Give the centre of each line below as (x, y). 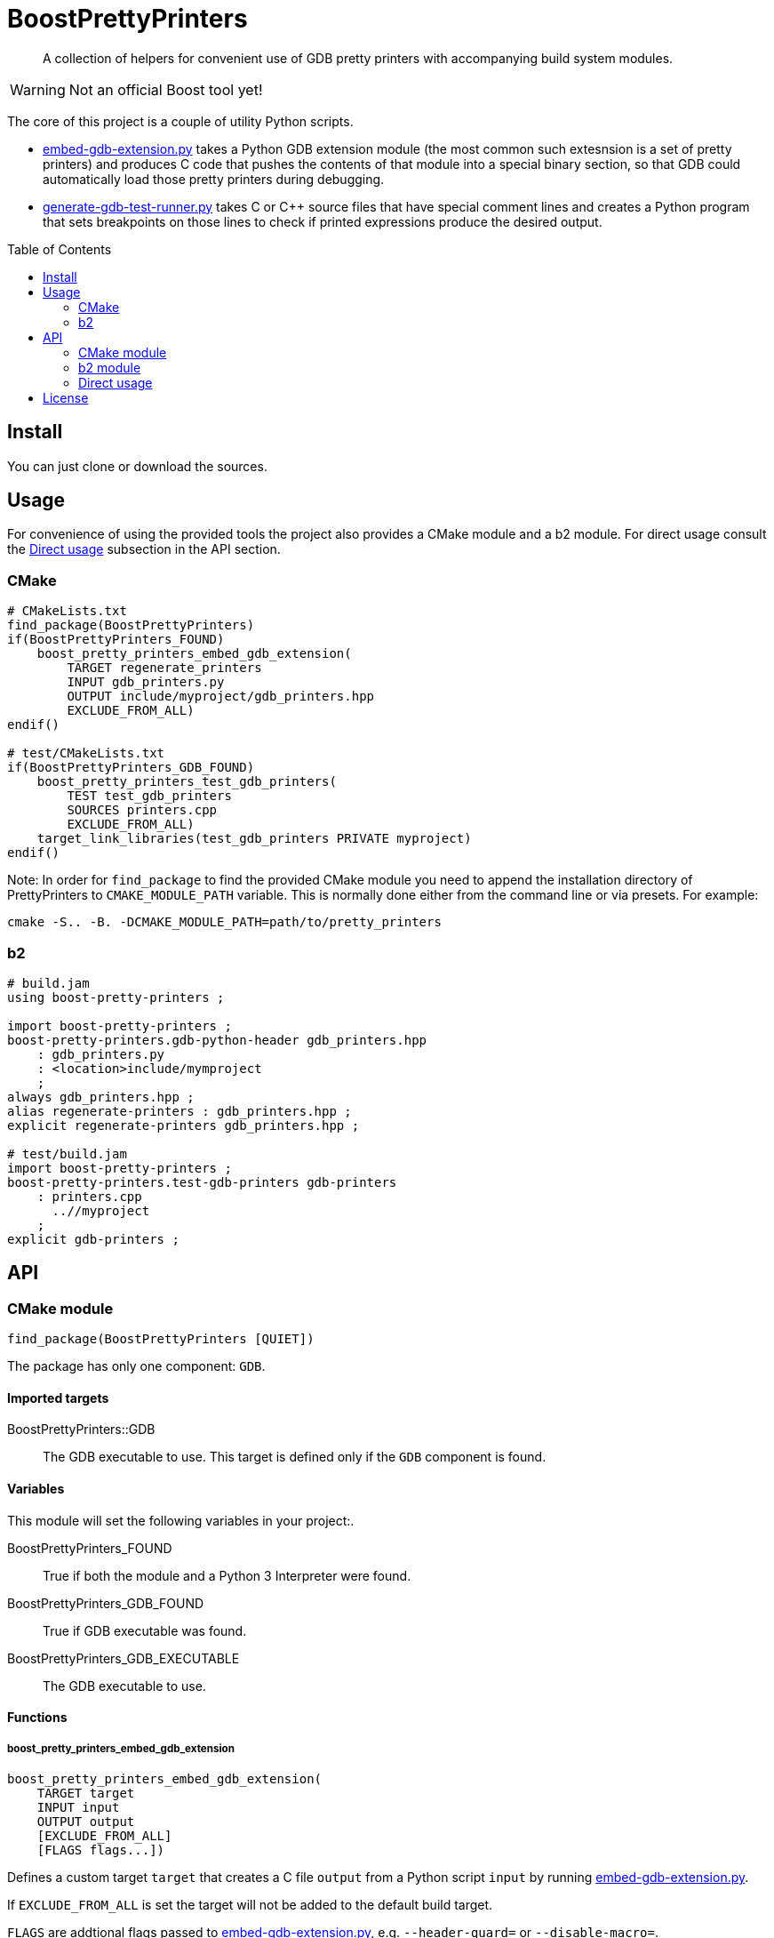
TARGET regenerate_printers (164, 668)
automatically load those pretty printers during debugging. (214, 179)
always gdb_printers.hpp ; (101, 1097)
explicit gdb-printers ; (93, 1239)
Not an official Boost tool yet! (166, 89)
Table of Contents (60, 249)
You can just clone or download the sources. (137, 466)
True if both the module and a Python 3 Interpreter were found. (227, 1575)
